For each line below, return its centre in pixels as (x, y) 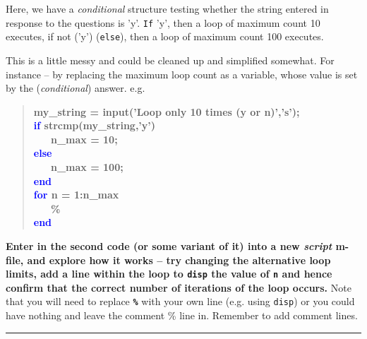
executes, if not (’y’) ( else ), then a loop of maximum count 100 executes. (165, 36)
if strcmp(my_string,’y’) (95, 125)
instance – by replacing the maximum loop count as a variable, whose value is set (182, 74)
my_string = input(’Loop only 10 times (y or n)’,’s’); (167, 111)
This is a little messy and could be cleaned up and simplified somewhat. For (170, 60)
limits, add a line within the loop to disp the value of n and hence (169, 274)
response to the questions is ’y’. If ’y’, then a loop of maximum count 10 (163, 22)
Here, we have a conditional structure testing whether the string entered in (167, 8)
